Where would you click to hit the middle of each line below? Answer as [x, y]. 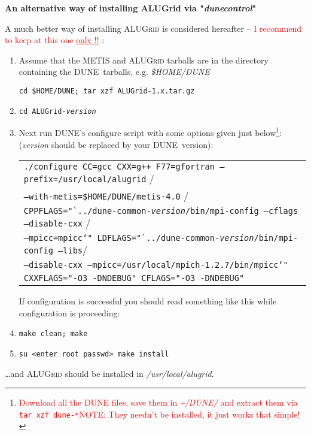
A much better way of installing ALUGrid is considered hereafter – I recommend [153, 28]
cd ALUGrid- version [57, 111]
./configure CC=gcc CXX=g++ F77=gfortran [119, 167]
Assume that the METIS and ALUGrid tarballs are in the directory [144, 60]
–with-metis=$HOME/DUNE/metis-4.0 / [106, 196]
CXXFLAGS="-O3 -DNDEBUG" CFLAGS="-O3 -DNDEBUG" [134, 278]
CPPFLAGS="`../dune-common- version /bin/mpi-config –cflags [161, 211]
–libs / [73, 250]
